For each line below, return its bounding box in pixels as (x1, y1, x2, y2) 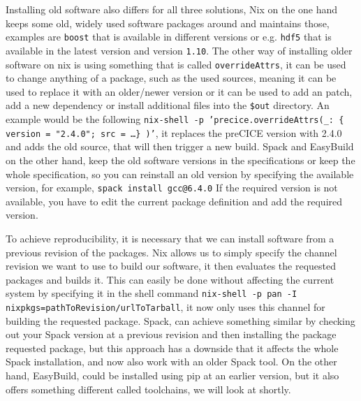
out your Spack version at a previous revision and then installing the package (6, 327, 337, 342)
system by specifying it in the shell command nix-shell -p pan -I (6, 286, 297, 300)
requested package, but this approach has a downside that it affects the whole (6, 340, 339, 355)
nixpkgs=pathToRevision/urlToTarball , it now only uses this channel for (6, 299, 325, 314)
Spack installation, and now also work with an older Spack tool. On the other (6, 354, 337, 369)
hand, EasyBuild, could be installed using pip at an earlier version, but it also (6, 368, 339, 382)
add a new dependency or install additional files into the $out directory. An (6, 98, 330, 112)
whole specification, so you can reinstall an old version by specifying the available (6, 166, 354, 181)
